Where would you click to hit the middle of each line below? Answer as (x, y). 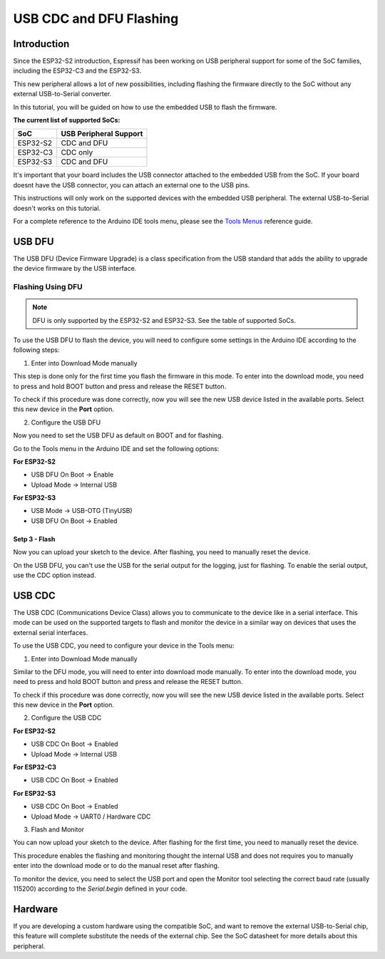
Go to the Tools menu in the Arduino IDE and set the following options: (116, 448)
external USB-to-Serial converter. (62, 94)
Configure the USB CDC (66, 718)
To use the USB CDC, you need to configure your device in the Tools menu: (124, 646)
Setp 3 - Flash (34, 539)
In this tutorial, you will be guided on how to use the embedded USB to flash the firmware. (145, 107)
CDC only (77, 152)
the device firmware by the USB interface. (75, 269)
